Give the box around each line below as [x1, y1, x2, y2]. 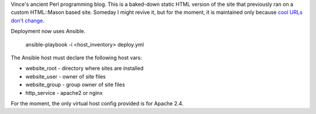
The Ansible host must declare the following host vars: [11, 54, 142, 61]
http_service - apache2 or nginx [25, 89, 103, 96]
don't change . [11, 17, 45, 24]
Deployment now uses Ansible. [11, 28, 86, 35]
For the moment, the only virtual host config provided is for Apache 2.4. [11, 99, 184, 107]
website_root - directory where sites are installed [25, 65, 144, 72]
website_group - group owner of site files [25, 81, 125, 88]
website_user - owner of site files [25, 73, 106, 80]
